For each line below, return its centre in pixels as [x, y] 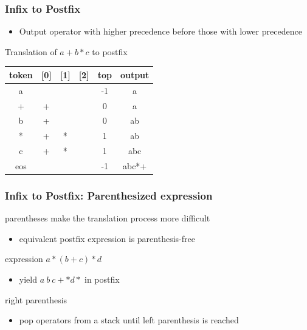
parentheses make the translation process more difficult [108, 218]
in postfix [102, 279]
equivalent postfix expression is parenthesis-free [107, 238]
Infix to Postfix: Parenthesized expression [109, 195]
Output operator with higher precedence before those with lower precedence [160, 31]
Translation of [31, 51]
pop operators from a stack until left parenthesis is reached [129, 320]
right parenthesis [36, 299]
